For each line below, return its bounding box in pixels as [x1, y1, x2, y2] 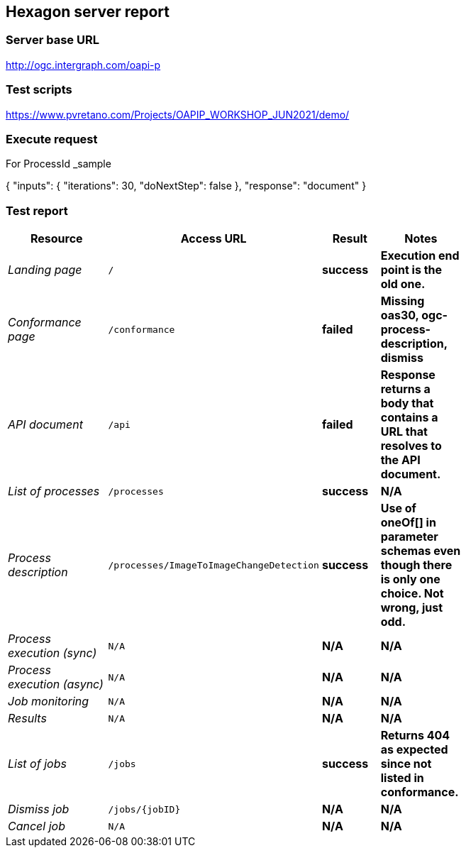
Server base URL [6, 33, 99, 48]
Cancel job [8, 819, 65, 834]
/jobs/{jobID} [108, 803, 181, 815]
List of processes [8, 484, 100, 499]
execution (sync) [8, 646, 97, 661]
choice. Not [380, 586, 444, 601]
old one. [380, 277, 426, 292]
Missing [380, 294, 425, 309]
